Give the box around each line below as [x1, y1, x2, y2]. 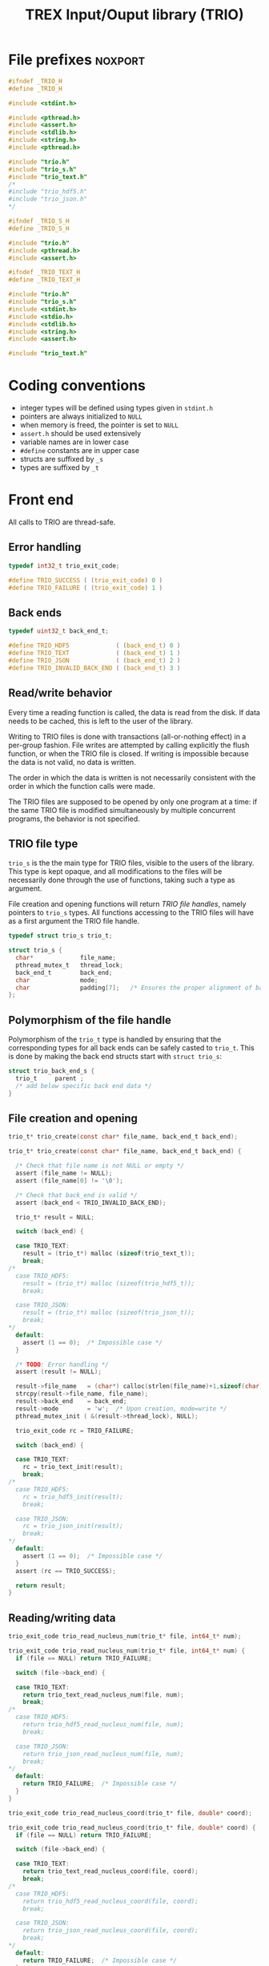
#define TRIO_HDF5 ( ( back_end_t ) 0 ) [8, 641, 181, 650]
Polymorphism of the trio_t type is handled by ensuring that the [8, 1034, 222, 1044]
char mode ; [15, 976, 98, 984]
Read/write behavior [8, 686, 113, 700]
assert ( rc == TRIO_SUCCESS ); [15, 1567, 116, 1575]
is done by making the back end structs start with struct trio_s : [8, 1052, 223, 1062]
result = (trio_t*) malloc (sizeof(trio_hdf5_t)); [22, 1279, 195, 1288]
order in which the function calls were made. [8, 781, 156, 791]
